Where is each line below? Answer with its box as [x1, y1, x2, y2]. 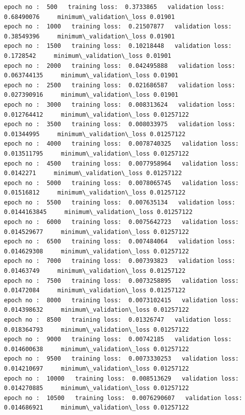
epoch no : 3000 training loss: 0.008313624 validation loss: [4, 101, 236, 108]
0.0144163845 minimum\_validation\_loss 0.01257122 [4, 208, 193, 216]
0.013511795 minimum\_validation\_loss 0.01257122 [4, 150, 189, 157]
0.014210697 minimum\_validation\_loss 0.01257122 [4, 365, 189, 372]
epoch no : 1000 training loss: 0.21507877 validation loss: [4, 23, 232, 30]
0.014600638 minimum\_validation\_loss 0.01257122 [4, 345, 189, 353]
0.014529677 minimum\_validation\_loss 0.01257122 [4, 228, 189, 235]
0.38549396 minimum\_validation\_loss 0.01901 [4, 32, 175, 40]
